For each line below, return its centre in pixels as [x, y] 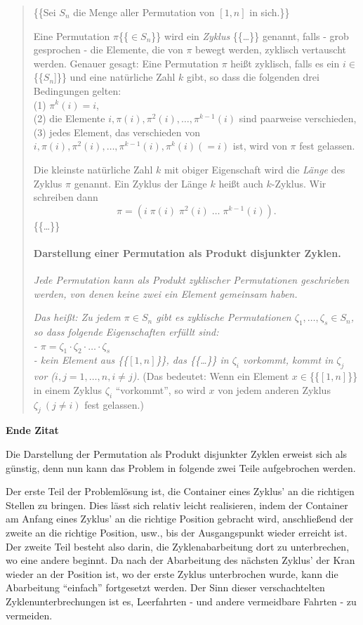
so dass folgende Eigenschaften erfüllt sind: [126, 332]
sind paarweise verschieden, [298, 118]
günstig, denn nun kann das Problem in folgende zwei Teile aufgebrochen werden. [181, 467]
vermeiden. [29, 615]
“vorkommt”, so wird [160, 389]
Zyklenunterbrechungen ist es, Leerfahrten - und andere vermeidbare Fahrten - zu [181, 601]
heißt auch [241, 183]
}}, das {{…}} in [192, 360]
